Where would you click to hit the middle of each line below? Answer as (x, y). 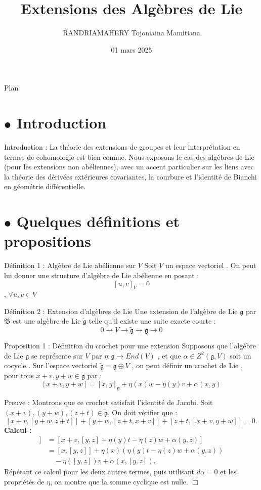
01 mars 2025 (132, 49)
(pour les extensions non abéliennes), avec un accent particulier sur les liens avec (129, 167)
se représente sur (57, 355)
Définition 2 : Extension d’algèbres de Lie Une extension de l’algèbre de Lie (121, 311)
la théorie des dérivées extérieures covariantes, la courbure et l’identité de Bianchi (130, 176)
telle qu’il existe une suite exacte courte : (152, 321)
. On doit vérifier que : (142, 412)
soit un (241, 355)
